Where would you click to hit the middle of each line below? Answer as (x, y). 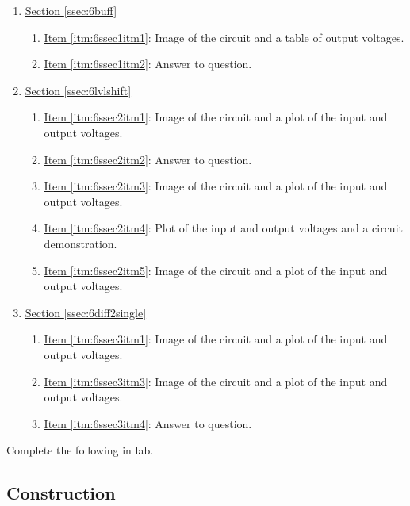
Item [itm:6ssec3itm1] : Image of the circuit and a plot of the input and (216, 339)
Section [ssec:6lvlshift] (78, 90)
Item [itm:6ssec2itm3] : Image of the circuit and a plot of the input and (216, 186)
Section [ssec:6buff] (71, 10)
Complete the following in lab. (80, 450)
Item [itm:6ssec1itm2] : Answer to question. (148, 64)
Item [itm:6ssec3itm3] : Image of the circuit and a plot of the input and (216, 381)
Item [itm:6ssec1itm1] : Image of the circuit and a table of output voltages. (224, 37)
